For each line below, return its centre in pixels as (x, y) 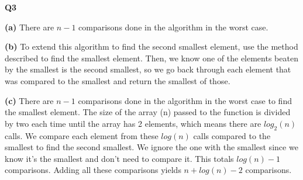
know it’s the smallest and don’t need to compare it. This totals (119, 158)
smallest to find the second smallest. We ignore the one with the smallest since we (151, 147)
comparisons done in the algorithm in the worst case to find (185, 100)
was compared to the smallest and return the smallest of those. (118, 80)
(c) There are (29, 100)
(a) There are (30, 27)
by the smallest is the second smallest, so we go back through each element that (148, 69)
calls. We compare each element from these (82, 135)
